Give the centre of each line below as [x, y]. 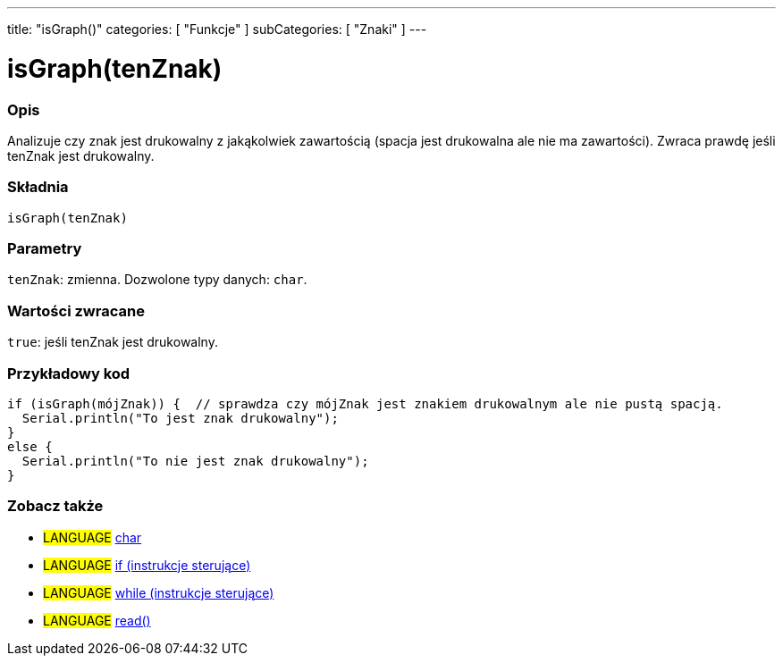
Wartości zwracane [76, 311]
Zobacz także [55, 506]
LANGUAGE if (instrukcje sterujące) [147, 565]
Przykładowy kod [69, 373]
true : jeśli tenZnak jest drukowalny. [113, 342]
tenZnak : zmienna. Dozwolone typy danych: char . [157, 280]
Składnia [38, 187]
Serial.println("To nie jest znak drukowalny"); [195, 461]
